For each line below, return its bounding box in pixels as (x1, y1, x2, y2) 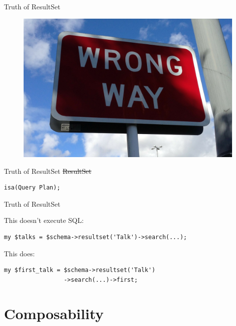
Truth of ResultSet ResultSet (4, 165, 91, 176)
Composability (4, 303, 104, 323)
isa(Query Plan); (4, 184, 60, 191)
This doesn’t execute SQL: (4, 215, 84, 225)
